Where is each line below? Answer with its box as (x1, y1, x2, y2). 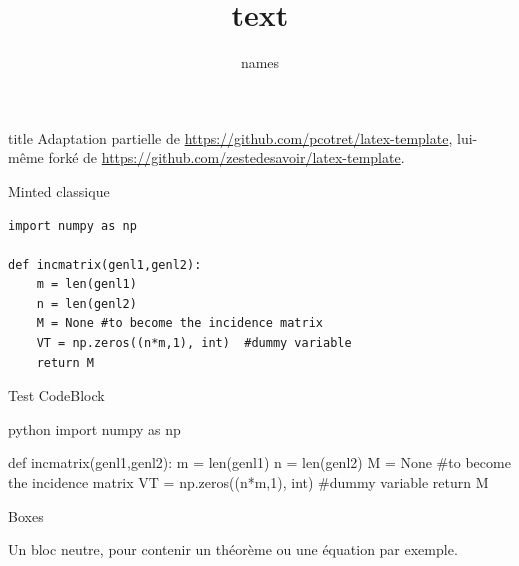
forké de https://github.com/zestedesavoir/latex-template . (48, 147, 405, 168)
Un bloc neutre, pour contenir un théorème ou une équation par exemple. (8, 539, 458, 560)
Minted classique (8, 180, 110, 201)
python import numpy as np (8, 418, 181, 439)
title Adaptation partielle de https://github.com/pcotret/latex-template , (8, 127, 453, 148)
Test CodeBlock (8, 385, 105, 406)
